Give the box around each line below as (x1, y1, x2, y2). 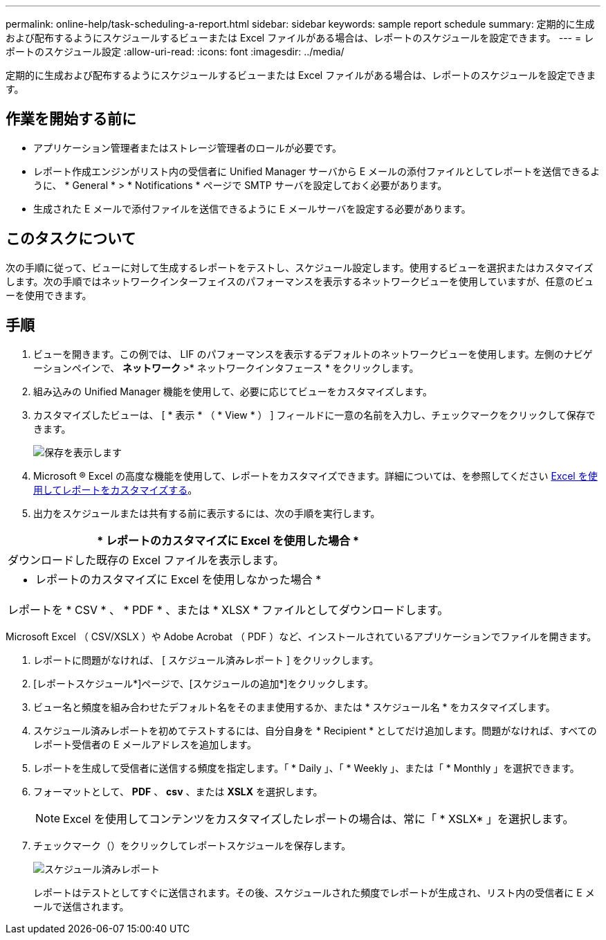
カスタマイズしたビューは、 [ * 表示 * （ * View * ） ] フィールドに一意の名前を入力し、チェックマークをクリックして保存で (33, 408, 596, 421)
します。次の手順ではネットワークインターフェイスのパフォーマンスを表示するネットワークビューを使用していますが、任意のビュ (6, 275, 594, 287)
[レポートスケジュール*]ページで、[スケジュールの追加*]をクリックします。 (33, 677, 374, 689)
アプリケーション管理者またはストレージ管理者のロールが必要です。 (33, 141, 342, 154)
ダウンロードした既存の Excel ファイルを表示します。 (8, 552, 284, 567)
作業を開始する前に (6, 110, 136, 128)
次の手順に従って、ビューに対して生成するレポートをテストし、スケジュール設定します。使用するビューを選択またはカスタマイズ (6, 261, 594, 273)
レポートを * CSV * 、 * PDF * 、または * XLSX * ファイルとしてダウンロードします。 (8, 602, 449, 617)
